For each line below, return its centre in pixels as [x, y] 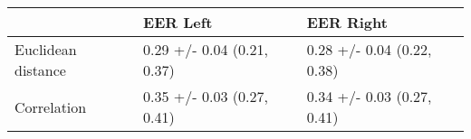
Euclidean [46, 49]
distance [40, 70]
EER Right [347, 22]
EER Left [178, 22]
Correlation [51, 107]
